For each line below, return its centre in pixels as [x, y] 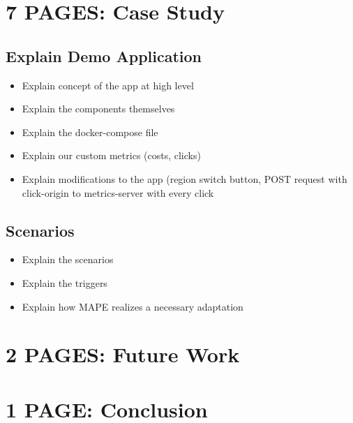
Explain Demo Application [104, 55]
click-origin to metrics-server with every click [118, 192]
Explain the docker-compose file [90, 132]
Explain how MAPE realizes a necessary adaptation [133, 306]
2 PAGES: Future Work [123, 354]
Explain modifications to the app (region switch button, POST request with [185, 178]
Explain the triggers [65, 282]
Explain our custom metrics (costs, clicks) [111, 155]
